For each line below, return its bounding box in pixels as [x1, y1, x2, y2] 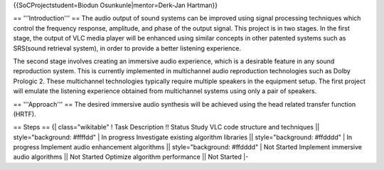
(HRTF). [13, 110, 36, 118]
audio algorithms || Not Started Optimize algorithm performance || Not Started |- [13, 153, 249, 161]
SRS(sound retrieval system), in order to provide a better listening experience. [13, 43, 242, 53]
